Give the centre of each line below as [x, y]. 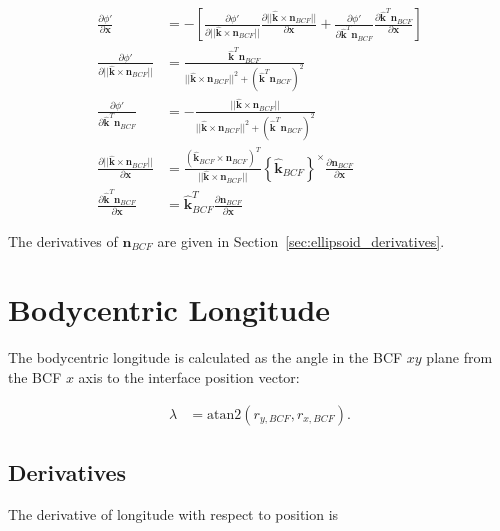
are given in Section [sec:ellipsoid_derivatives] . [301, 240]
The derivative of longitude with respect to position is [173, 513]
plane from [459, 357]
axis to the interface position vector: [189, 376]
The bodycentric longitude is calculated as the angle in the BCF [205, 357]
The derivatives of [63, 240]
